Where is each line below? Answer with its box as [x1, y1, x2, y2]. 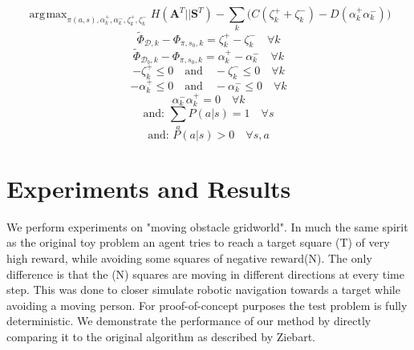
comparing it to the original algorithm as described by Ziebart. [6, 328, 315, 344]
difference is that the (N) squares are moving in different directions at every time [6, 265, 404, 282]
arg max [29, 9, 67, 20]
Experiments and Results [6, 171, 291, 204]
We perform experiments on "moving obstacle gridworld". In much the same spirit [6, 218, 408, 235]
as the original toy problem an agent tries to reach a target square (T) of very [6, 234, 390, 251]
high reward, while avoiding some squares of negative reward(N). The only [6, 249, 372, 266]
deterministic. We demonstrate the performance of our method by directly [6, 312, 371, 329]
